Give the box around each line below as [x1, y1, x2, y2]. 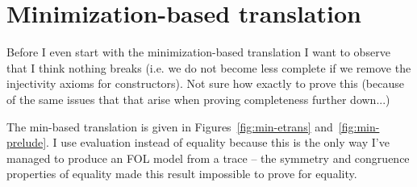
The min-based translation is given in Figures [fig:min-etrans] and [6, 118, 333, 135]
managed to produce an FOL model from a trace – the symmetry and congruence [6, 149, 410, 166]
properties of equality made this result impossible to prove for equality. [6, 165, 357, 182]
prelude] [6, 134, 47, 151]
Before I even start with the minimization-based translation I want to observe [6, 44, 390, 60]
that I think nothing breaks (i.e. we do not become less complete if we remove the [6, 59, 411, 76]
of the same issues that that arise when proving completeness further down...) [6, 90, 390, 107]
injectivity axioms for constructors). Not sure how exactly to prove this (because [6, 75, 404, 92]
